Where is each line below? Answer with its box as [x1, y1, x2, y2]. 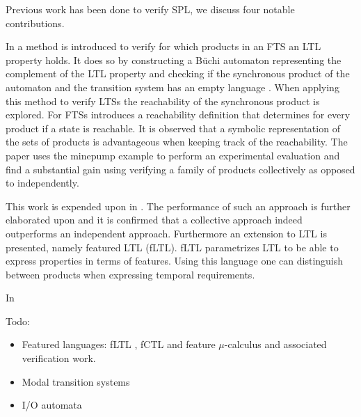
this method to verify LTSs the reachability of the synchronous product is [6, 93, 320, 108]
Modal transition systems [22, 374, 130, 388]
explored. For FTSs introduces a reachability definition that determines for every [6, 107, 351, 122]
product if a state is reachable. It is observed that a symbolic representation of [6, 120, 340, 135]
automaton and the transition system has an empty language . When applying [6, 79, 339, 94]
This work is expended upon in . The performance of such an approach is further [6, 198, 351, 213]
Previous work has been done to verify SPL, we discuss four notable [6, 2, 295, 16]
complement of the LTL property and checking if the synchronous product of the [6, 66, 350, 81]
